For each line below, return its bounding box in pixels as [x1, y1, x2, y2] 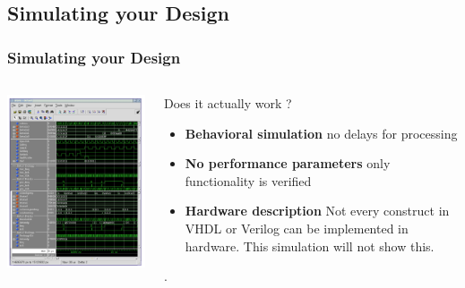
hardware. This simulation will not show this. [185, 236, 435, 255]
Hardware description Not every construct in [185, 201, 450, 220]
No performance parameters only [185, 154, 391, 173]
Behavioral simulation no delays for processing [185, 123, 458, 142]
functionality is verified [185, 171, 312, 190]
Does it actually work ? [164, 94, 292, 112]
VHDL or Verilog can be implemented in [185, 218, 409, 237]
